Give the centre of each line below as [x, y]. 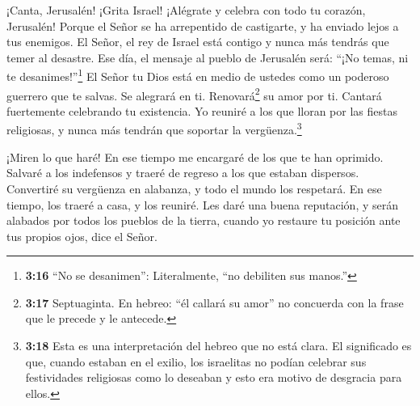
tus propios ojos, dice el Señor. [82, 236]
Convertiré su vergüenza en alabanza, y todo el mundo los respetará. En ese [194, 188]
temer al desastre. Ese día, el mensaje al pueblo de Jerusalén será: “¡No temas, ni [208, 57]
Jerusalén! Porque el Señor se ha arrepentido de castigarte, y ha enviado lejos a [203, 25]
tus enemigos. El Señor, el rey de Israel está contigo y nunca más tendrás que [198, 42]
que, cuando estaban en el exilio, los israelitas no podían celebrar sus [196, 361]
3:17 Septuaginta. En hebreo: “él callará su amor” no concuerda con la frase [214, 302]
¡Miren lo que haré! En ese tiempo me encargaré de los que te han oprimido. [195, 156]
